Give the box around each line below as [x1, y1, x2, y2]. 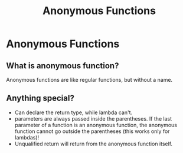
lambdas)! [14, 134, 40, 141]
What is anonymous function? [6, 61, 119, 71]
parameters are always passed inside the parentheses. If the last [14, 115, 172, 122]
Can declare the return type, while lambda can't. [14, 109, 133, 116]
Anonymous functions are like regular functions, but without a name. [6, 76, 173, 83]
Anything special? [6, 93, 75, 104]
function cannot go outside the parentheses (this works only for [14, 128, 170, 135]
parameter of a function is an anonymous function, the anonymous [14, 121, 177, 128]
